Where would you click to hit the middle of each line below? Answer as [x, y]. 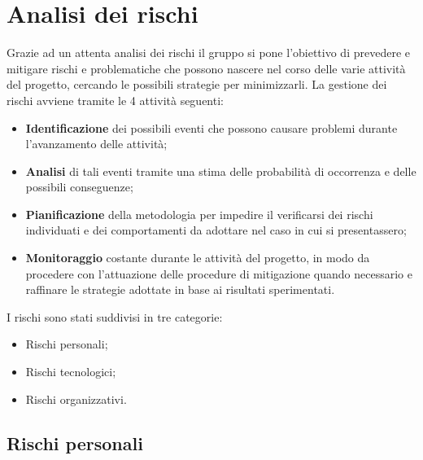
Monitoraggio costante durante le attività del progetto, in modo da [198, 258]
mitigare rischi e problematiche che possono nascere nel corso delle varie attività [206, 68]
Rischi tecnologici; [71, 372]
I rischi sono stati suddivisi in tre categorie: [115, 316]
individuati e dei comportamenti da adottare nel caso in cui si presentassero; [216, 230]
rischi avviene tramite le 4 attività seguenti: [115, 100]
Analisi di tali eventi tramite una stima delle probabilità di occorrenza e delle [221, 171]
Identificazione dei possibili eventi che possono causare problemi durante [211, 127]
